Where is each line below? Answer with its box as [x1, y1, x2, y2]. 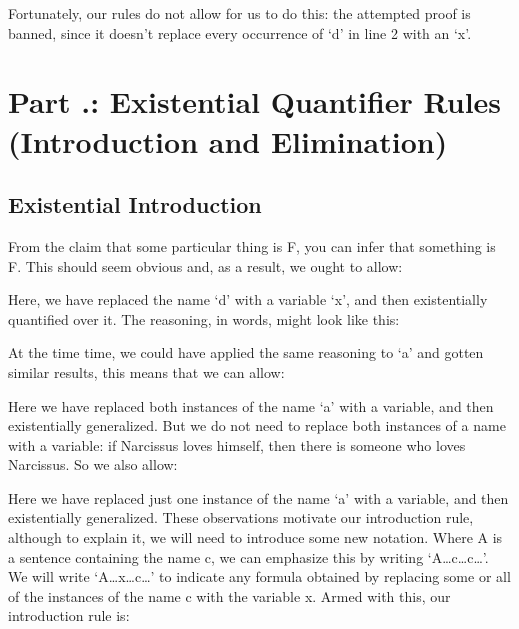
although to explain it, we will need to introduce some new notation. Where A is [8, 527, 503, 548]
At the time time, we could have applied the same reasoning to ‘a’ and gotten [8, 342, 484, 363]
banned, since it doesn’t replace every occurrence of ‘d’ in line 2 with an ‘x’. [8, 22, 472, 43]
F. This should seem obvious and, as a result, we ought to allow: [8, 255, 403, 276]
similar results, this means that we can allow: [8, 361, 285, 382]
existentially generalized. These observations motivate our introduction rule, [8, 507, 474, 528]
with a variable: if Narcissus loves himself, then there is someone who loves [8, 434, 466, 455]
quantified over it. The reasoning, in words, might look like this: [8, 308, 400, 329]
